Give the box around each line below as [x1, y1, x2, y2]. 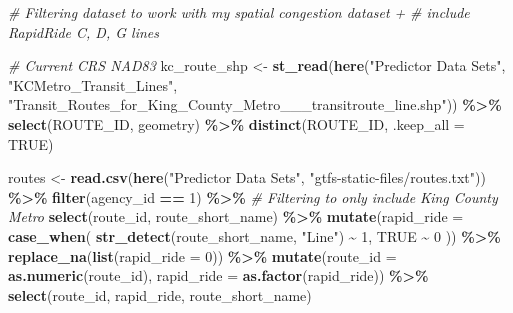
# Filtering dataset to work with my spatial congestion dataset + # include [8, 2, 470, 22]
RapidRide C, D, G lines [8, 21, 159, 42]
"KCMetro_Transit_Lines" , [8, 74, 178, 95]
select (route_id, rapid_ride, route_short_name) [8, 284, 312, 305]
